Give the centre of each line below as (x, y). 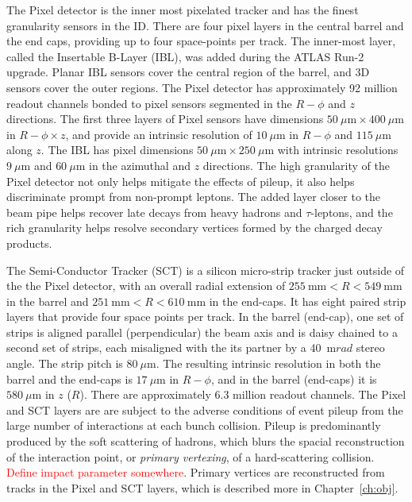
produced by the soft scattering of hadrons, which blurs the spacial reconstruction (206, 441)
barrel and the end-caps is (69, 378)
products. (29, 243)
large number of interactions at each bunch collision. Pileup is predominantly (194, 425)
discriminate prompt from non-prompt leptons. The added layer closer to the (194, 197)
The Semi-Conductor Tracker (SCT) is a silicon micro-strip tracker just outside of (206, 270)
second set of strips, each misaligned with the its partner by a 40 (164, 348)
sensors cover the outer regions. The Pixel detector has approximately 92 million (202, 87)
